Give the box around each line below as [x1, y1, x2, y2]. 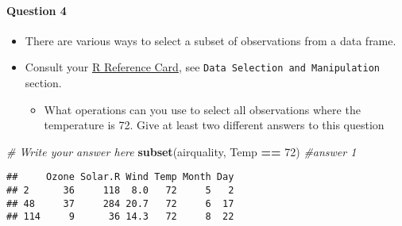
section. [25, 75, 62, 91]
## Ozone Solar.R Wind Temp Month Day [6, 171, 234, 183]
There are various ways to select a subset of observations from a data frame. [25, 32, 396, 48]
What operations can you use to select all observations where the [44, 101, 361, 117]
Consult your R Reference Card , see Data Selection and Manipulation [25, 59, 380, 75]
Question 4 [6, 2, 67, 18]
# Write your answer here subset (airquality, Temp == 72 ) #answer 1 [6, 143, 357, 159]
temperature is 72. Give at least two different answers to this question [44, 117, 385, 133]
